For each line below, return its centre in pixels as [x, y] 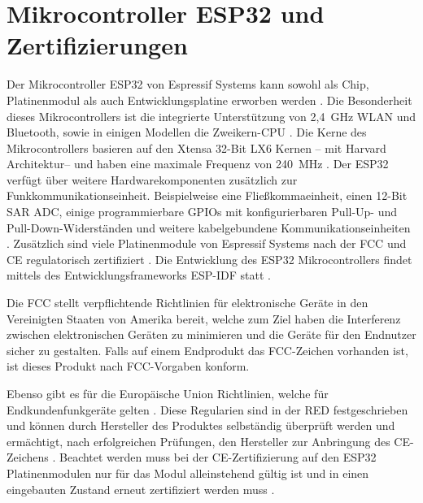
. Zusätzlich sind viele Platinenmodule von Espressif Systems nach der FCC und [207, 243]
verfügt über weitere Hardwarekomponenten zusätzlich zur [152, 179]
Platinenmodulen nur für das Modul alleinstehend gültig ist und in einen [188, 473]
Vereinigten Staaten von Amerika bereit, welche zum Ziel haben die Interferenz [204, 318]
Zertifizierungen [97, 45]
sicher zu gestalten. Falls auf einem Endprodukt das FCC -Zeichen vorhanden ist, [207, 350]
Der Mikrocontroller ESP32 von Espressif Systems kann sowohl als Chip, [188, 84]
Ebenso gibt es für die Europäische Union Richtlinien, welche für [168, 393]
